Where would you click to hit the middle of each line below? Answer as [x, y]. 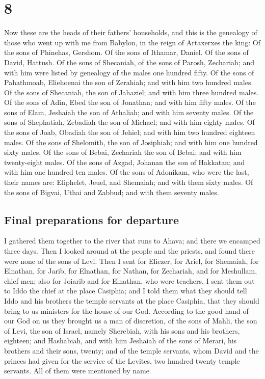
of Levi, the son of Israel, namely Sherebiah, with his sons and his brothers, [122, 330]
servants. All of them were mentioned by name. [78, 371]
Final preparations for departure [92, 219]
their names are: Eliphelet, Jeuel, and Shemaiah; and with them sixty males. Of [129, 182]
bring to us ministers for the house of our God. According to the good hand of [126, 310]
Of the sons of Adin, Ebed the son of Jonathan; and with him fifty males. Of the [130, 102]
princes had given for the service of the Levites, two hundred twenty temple [122, 360]
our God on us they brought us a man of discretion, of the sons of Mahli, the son [131, 321]
